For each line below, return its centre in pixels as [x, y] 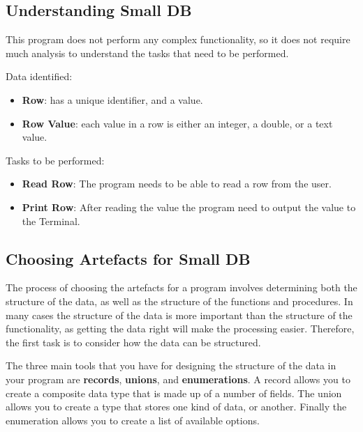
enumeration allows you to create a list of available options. [133, 420]
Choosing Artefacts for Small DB [128, 258]
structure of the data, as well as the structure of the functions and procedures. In [179, 301]
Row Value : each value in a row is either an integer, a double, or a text [177, 123]
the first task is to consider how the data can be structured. [133, 342]
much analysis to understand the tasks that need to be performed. [147, 53]
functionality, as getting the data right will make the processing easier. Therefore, [180, 329]
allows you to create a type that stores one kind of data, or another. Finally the [176, 407]
